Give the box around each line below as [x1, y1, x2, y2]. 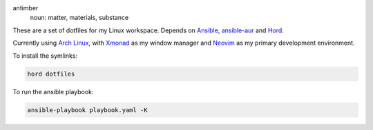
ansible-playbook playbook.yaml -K [27, 106, 148, 113]
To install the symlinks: [12, 52, 78, 60]
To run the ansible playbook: [12, 87, 94, 96]
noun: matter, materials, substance [30, 14, 129, 22]
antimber [12, 4, 39, 12]
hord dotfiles [27, 69, 75, 78]
